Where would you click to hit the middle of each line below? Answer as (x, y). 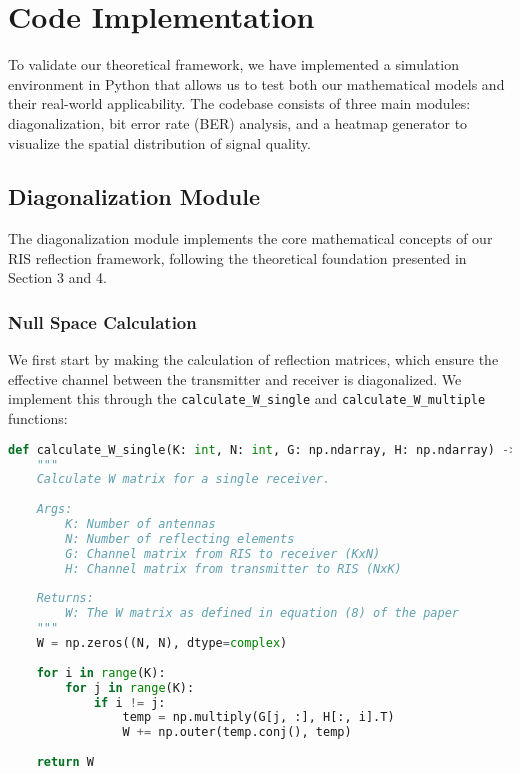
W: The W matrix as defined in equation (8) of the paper (262, 613)
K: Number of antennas (140, 524)
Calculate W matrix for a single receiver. (183, 479)
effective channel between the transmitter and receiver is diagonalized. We (235, 378)
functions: (38, 418)
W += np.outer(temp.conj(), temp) (237, 732)
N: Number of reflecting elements (180, 538)
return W (65, 762)
